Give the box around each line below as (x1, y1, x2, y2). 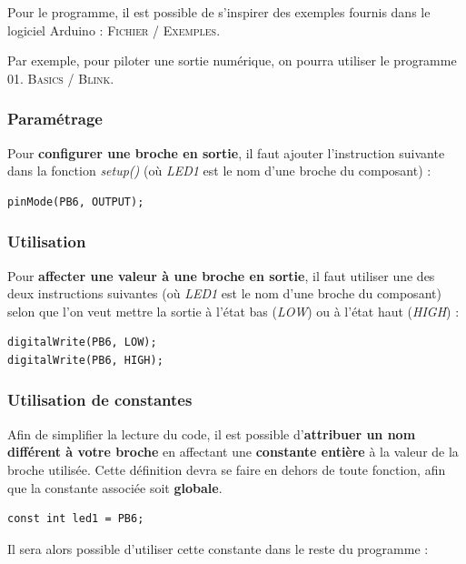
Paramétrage (7, 107, 103, 130)
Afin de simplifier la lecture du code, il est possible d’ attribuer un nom (7, 424, 416, 443)
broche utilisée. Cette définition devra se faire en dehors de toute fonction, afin (7, 459, 446, 478)
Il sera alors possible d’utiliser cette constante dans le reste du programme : (7, 539, 429, 558)
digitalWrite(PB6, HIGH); (7, 353, 164, 367)
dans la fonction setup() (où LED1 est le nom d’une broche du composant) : (7, 161, 431, 180)
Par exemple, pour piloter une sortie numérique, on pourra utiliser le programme (7, 51, 457, 70)
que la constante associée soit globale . (7, 478, 223, 497)
